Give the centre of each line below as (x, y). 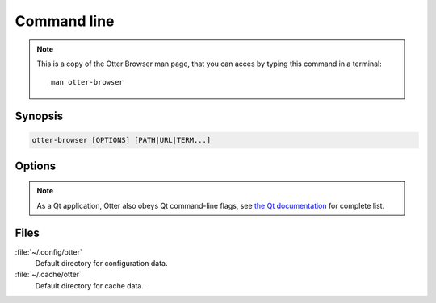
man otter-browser (88, 82)
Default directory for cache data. (90, 285)
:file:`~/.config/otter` (48, 252)
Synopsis (39, 116)
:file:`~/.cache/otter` (48, 275)
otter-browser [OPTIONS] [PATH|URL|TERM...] (122, 140)
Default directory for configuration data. (101, 264)
